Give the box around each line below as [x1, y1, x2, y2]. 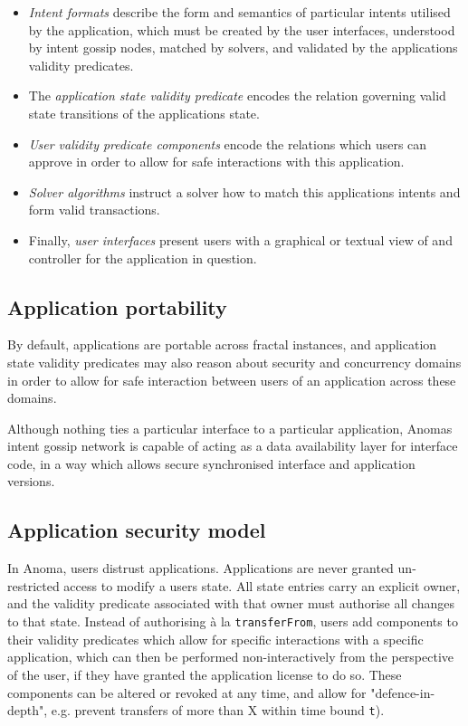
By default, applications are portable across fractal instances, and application [7, 335, 437, 354]
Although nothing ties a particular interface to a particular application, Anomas [7, 418, 453, 437]
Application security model [7, 516, 266, 544]
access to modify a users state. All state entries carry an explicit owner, [63, 576, 461, 595]
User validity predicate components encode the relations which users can [28, 134, 427, 153]
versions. [7, 472, 55, 491]
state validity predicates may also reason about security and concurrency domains [7, 352, 462, 371]
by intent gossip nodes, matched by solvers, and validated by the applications [28, 38, 458, 57]
